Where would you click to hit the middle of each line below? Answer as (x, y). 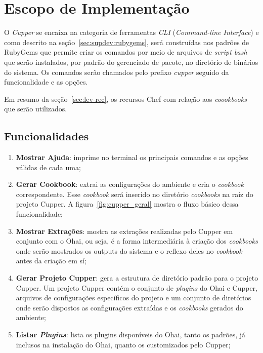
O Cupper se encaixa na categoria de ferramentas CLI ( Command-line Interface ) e (131, 32)
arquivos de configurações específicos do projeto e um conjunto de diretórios (134, 298)
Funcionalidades (47, 136)
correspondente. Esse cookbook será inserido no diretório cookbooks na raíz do (135, 194)
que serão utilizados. (36, 109)
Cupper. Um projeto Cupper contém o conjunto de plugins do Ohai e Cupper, (137, 287)
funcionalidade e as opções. (46, 82)
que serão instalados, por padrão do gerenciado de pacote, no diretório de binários (131, 62)
